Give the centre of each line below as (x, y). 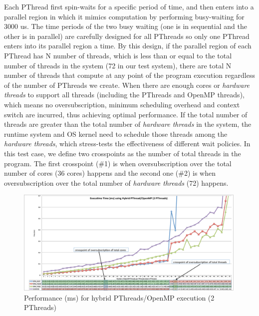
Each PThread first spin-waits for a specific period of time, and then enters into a (129, 6)
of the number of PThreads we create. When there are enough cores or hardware (127, 85)
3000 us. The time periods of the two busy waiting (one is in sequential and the (126, 26)
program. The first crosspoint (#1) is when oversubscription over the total (118, 163)
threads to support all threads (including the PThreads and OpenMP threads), (124, 95)
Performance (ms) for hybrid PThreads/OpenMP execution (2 (119, 297)
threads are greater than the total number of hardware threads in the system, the (128, 124)
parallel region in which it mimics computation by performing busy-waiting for (124, 16)
